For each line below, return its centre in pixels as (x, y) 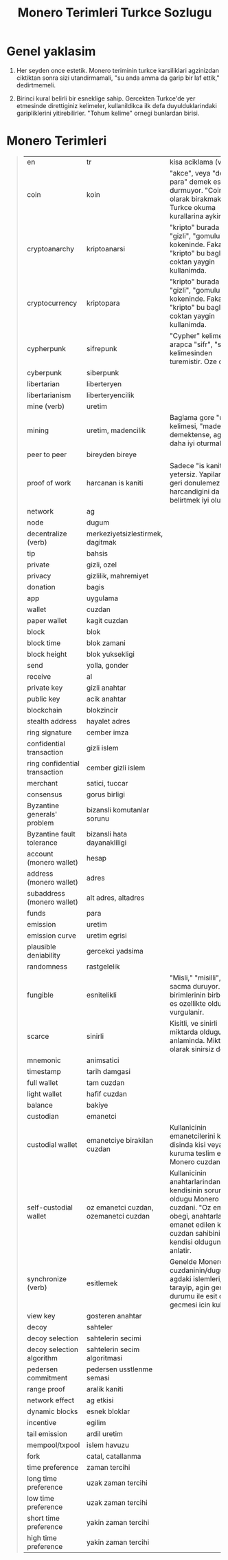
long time (42, 1478)
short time (43, 1518)
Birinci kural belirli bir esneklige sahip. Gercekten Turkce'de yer (106, 98)
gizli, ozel (102, 565)
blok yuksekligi (111, 654)
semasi (98, 1378)
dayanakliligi (106, 843)
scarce (38, 1036)
